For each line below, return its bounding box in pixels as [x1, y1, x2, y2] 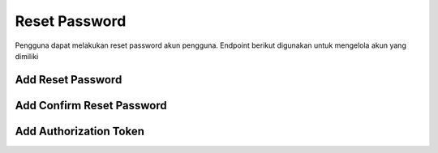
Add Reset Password [15, 73, 122, 87]
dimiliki [15, 51, 39, 61]
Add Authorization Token [15, 124, 145, 138]
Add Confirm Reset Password [15, 98, 167, 113]
